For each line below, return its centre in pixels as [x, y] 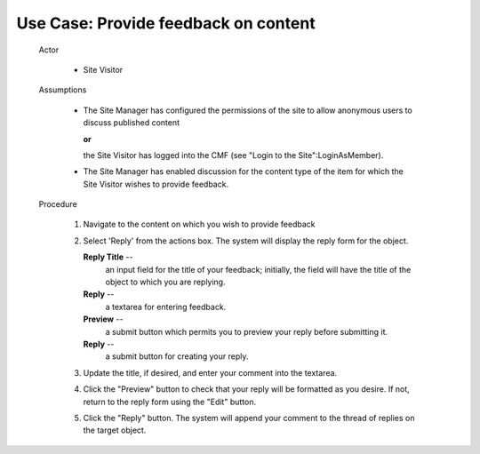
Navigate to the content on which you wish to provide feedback [199, 224]
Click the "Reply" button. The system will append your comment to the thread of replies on [249, 418]
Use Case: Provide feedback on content [166, 23]
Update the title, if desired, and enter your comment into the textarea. [210, 372]
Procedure [58, 204]
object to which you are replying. [165, 282]
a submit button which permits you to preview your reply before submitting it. [247, 331]
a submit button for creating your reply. [177, 356]
